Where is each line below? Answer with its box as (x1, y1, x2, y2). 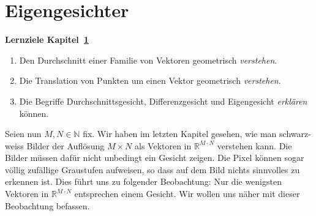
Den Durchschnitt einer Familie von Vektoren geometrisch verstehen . (19, 53, 277, 66)
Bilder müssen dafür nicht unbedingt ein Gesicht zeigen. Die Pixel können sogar (5, 151, 304, 164)
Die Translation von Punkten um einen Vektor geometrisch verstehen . (19, 74, 281, 87)
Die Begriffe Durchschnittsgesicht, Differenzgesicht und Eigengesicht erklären (19, 94, 307, 107)
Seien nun (5, 127, 42, 140)
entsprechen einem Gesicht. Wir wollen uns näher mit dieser (74, 187, 300, 200)
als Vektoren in (135, 139, 192, 152)
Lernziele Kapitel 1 (5, 33, 89, 46)
